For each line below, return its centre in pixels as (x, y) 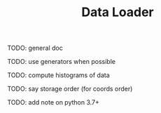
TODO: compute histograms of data (58, 75)
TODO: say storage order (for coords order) (70, 89)
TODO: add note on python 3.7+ (54, 102)
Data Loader (118, 12)
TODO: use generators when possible (61, 62)
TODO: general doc (35, 48)
